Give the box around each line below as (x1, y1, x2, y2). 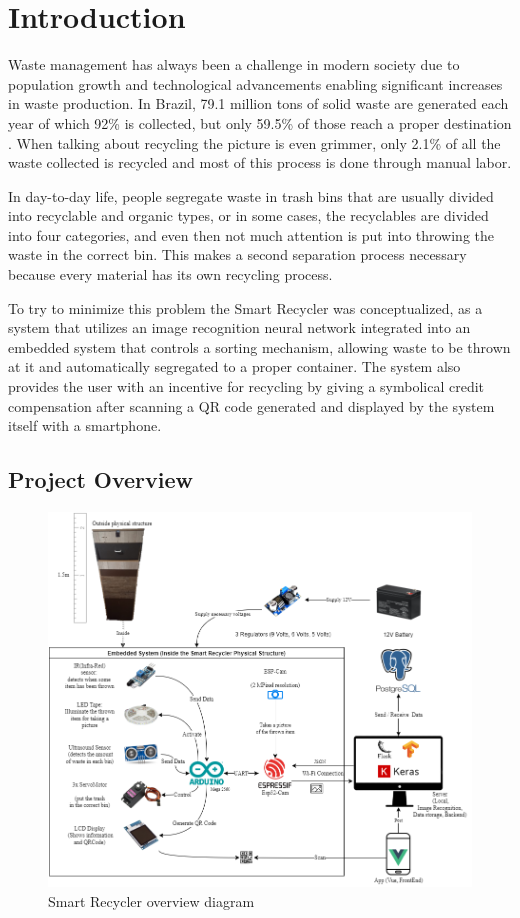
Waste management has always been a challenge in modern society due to (8, 54, 460, 75)
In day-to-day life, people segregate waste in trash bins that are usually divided (8, 185, 494, 206)
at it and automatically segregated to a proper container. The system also (8, 356, 461, 377)
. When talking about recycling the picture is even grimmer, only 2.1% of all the (8, 132, 501, 153)
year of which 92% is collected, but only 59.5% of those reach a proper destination (8, 112, 512, 133)
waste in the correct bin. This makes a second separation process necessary (8, 244, 467, 265)
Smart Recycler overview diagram (48, 890, 255, 911)
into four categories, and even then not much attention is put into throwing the (8, 224, 495, 245)
